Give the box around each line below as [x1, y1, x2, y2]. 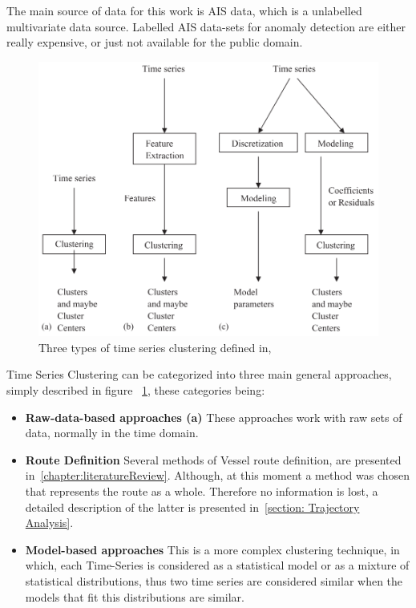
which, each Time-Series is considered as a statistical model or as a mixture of [25, 557, 410, 574]
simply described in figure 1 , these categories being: [6, 381, 265, 398]
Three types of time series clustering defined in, [38, 338, 272, 355]
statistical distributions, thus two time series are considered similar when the [25, 572, 403, 589]
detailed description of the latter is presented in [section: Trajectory [25, 498, 360, 515]
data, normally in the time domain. [25, 424, 199, 441]
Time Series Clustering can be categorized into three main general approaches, [6, 366, 392, 383]
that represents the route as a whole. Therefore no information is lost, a [25, 482, 378, 499]
